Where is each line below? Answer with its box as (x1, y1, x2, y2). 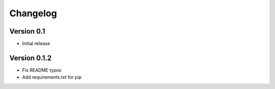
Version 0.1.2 (9, 53, 52, 62)
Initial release (22, 41, 50, 47)
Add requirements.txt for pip (22, 74, 81, 80)
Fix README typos (22, 67, 62, 73)
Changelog (9, 8, 57, 19)
